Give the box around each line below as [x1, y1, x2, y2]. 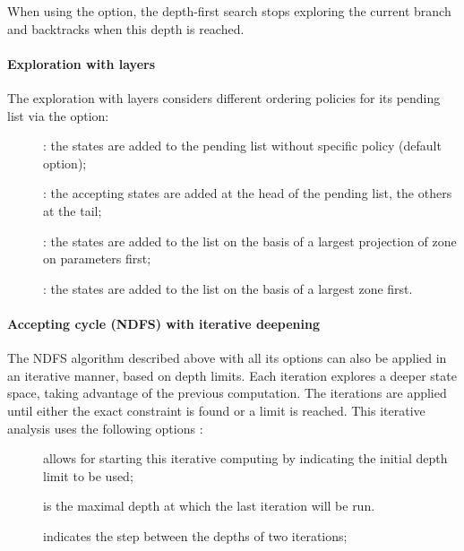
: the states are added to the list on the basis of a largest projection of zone [43, 231, 457, 250]
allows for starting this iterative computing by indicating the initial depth [43, 449, 448, 468]
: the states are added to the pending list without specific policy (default [43, 136, 442, 155]
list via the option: [7, 106, 109, 125]
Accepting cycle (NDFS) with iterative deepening [7, 314, 320, 332]
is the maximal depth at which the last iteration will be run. [43, 496, 375, 515]
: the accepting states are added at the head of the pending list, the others [43, 184, 452, 202]
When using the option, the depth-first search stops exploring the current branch [7, 2, 451, 20]
